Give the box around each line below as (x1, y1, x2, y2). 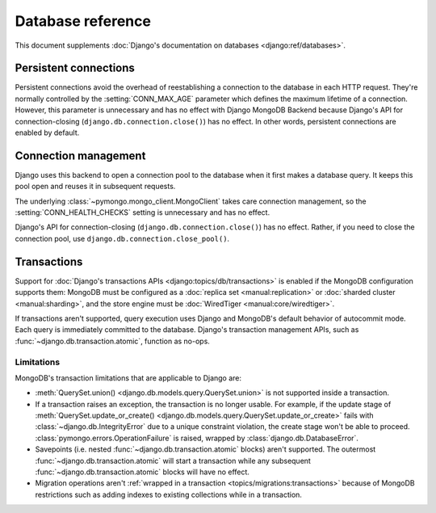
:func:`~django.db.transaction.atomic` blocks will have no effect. (35, 467, 250, 477)
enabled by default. (15, 128, 80, 137)
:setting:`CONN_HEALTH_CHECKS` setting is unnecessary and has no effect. (15, 208, 270, 217)
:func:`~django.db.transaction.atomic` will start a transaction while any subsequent (35, 456, 311, 465)
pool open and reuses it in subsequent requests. (15, 182, 176, 191)
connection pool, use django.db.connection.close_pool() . (15, 233, 230, 243)
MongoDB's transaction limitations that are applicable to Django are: (15, 372, 242, 383)
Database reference (15, 12, 151, 30)
